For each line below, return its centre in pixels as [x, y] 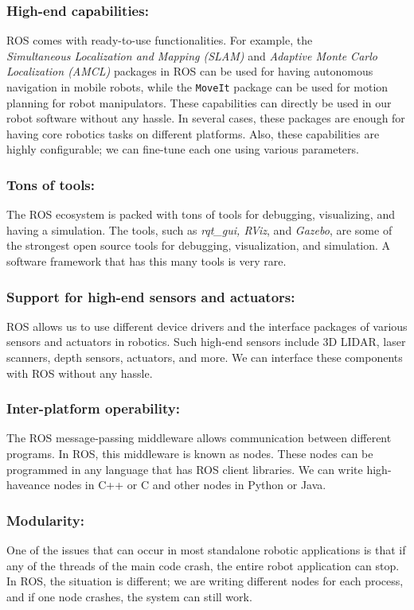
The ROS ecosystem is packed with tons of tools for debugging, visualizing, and [201, 214]
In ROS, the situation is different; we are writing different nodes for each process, [205, 581]
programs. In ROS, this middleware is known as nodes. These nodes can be [190, 454]
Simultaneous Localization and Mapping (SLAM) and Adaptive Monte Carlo [192, 55]
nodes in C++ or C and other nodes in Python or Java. [190, 485]
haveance [28, 485]
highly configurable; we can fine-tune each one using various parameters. [183, 149]
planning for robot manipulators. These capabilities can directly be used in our [199, 102]
